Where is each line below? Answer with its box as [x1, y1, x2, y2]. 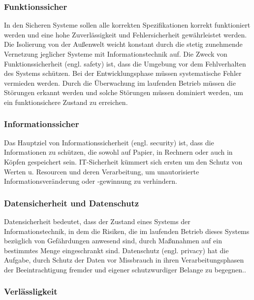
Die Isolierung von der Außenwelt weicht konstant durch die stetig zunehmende [4, 39, 243, 49]
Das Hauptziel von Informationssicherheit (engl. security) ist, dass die [4, 137, 214, 147]
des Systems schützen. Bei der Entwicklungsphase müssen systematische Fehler [4, 68, 242, 78]
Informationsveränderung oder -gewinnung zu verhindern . [4, 176, 177, 186]
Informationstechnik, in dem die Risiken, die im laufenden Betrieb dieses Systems [4, 226, 250, 236]
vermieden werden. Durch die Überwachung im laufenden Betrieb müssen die [4, 77, 236, 88]
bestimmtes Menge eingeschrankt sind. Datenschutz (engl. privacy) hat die [4, 245, 229, 255]
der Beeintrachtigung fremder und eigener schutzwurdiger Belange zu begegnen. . [4, 264, 246, 274]
